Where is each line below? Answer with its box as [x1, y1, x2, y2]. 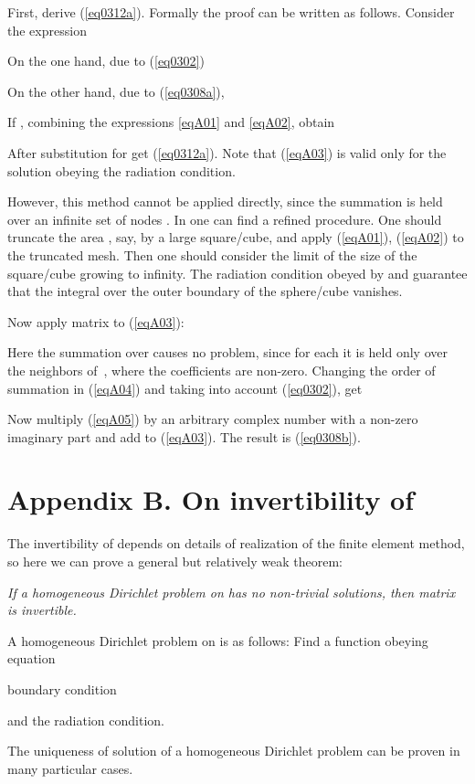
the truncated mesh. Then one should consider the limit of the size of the [7, 245, 417, 264]
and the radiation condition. [7, 710, 164, 729]
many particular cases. [7, 758, 133, 778]
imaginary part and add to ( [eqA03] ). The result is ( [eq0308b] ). [7, 427, 361, 446]
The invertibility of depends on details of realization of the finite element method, [7, 534, 465, 553]
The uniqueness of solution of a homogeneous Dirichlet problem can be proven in [7, 741, 460, 760]
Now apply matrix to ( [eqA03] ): [7, 312, 185, 331]
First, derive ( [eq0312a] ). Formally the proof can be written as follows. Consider [7, 3, 455, 21]
